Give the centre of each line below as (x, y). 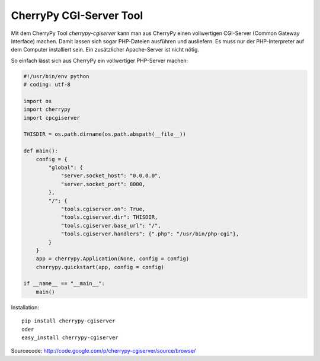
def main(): (41, 151)
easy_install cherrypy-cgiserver (70, 338)
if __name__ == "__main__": (64, 284)
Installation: (25, 307)
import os (38, 101)
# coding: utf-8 (47, 85)
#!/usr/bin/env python (56, 76)
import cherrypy (47, 109)
